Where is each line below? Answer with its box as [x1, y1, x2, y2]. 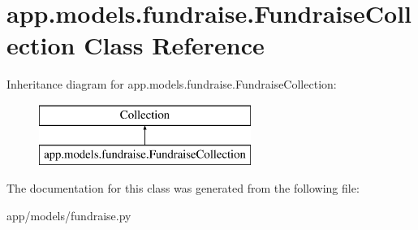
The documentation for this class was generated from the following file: [6, 180, 360, 197]
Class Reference [84, 28, 265, 62]
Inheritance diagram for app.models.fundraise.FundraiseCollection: [6, 76, 337, 93]
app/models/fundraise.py [6, 206, 131, 223]
